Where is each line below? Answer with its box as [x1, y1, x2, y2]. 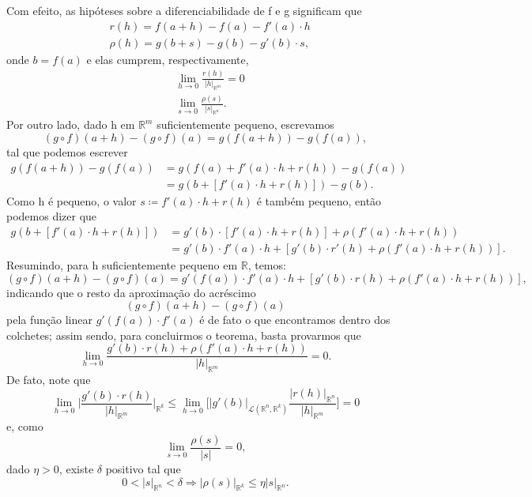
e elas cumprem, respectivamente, [86, 51, 249, 67]
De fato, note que [6, 371, 91, 388]
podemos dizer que [6, 208, 97, 224]
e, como [6, 418, 43, 435]
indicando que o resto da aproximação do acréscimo [6, 284, 256, 300]
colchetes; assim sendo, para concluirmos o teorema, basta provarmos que [6, 326, 361, 343]
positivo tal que [105, 461, 181, 477]
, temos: [247, 256, 286, 273]
